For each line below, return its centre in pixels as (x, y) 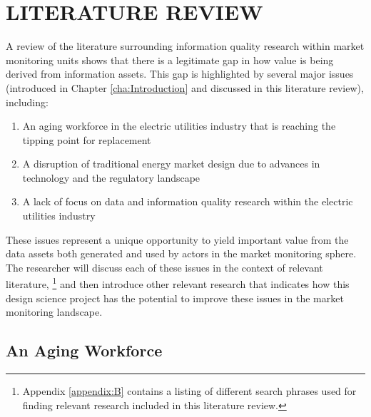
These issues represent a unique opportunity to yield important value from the (177, 239)
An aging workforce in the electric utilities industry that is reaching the (179, 126)
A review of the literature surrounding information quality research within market (185, 46)
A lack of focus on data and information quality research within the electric (188, 201)
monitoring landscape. (54, 312)
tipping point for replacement (87, 139)
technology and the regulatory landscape (111, 177)
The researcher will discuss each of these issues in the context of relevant (164, 267)
